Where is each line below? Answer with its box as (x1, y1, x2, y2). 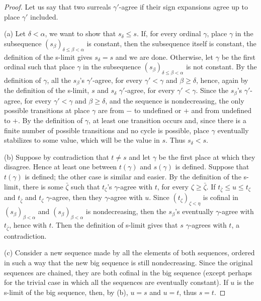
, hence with (9, 219, 47, 230)
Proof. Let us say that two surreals (4, 2, 111, 12)
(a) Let (4, 28, 26, 39)
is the (237, 277, 254, 287)
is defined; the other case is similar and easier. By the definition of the (25, 171, 241, 182)
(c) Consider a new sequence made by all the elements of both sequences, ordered (4, 247, 255, 258)
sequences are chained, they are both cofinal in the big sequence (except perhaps (4, 267, 252, 277)
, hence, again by (196, 74, 248, 85)
